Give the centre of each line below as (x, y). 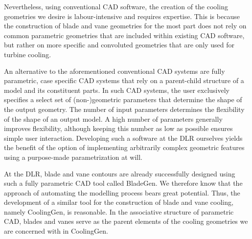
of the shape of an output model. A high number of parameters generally (113, 119)
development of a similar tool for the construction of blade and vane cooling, (119, 202)
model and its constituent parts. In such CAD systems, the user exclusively (117, 90)
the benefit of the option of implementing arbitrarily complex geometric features (124, 147)
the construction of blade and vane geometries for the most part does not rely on (125, 26)
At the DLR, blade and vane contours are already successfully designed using (120, 173)
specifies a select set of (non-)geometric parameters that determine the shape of (123, 99)
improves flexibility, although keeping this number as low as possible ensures (118, 128)
